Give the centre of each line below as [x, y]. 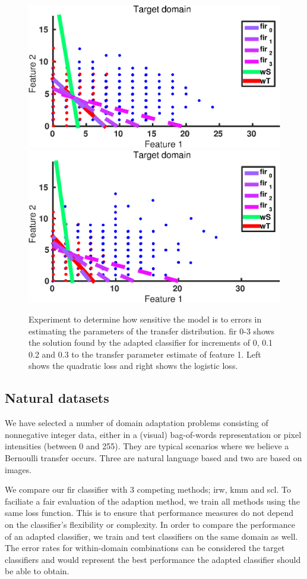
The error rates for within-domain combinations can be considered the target [145, 548]
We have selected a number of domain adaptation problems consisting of [137, 423]
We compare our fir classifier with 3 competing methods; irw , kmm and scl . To [148, 489]
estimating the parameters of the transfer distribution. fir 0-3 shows [152, 331]
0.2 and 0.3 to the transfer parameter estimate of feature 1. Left [145, 354]
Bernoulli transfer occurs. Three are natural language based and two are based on [153, 458]
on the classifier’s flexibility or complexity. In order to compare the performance [150, 524]
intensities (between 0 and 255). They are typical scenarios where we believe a [147, 446]
